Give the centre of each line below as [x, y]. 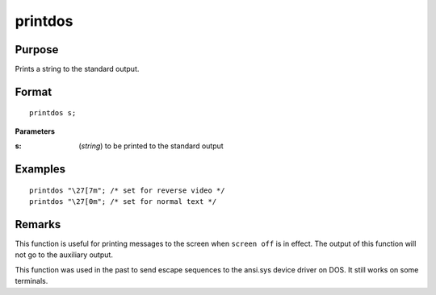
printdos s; [53, 113]
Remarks [38, 224]
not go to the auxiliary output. [64, 255]
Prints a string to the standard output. [77, 69]
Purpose [37, 50]
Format [34, 91]
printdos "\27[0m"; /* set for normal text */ [123, 202]
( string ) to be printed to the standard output [151, 146]
